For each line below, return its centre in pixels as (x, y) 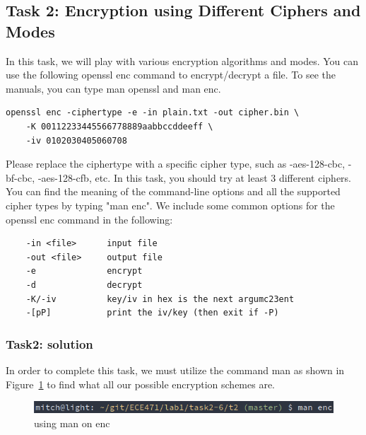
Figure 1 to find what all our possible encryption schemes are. (141, 384)
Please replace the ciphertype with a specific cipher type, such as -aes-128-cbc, (176, 164)
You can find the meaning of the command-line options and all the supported (173, 191)
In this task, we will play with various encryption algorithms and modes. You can (182, 60)
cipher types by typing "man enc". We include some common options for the (170, 205)
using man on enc (72, 423)
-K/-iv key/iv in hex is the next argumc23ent (160, 299)
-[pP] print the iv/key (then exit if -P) (152, 313)
